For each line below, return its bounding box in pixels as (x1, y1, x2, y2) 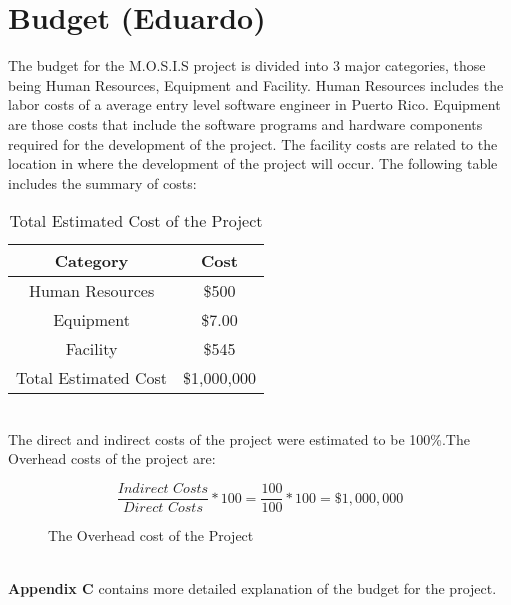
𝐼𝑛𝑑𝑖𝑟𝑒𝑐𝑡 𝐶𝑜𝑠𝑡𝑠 (117, 482, 209, 497)
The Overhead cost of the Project (48, 525, 254, 546)
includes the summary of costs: (8, 172, 197, 193)
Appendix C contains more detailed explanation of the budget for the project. (8, 578, 497, 599)
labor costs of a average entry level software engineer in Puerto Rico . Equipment (8, 94, 501, 115)
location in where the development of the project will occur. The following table (8, 153, 498, 174)
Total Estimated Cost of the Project (9, 209, 263, 233)
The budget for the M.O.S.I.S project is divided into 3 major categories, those (8, 55, 486, 76)
